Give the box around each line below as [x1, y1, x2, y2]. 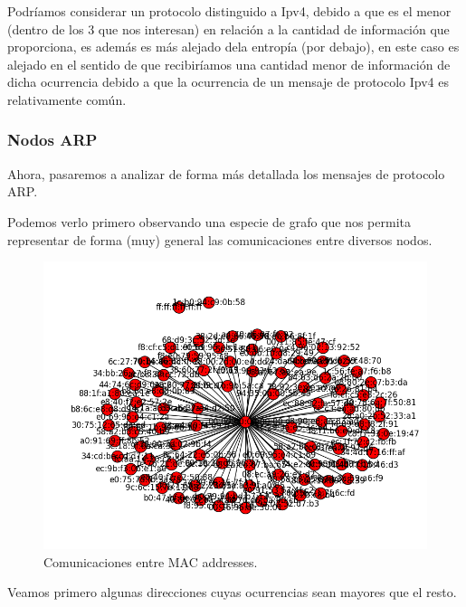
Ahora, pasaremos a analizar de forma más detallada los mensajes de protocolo [7, 164, 445, 183]
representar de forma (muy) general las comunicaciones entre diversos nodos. [7, 230, 433, 249]
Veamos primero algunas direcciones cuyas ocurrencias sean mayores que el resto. [7, 583, 457, 602]
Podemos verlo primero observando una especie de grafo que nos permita [7, 212, 411, 231]
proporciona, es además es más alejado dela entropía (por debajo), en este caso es [7, 37, 460, 56]
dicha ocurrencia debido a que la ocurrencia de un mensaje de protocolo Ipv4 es [7, 72, 450, 91]
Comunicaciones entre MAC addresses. [43, 552, 258, 571]
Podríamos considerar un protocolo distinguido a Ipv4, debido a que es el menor [7, 2, 452, 20]
